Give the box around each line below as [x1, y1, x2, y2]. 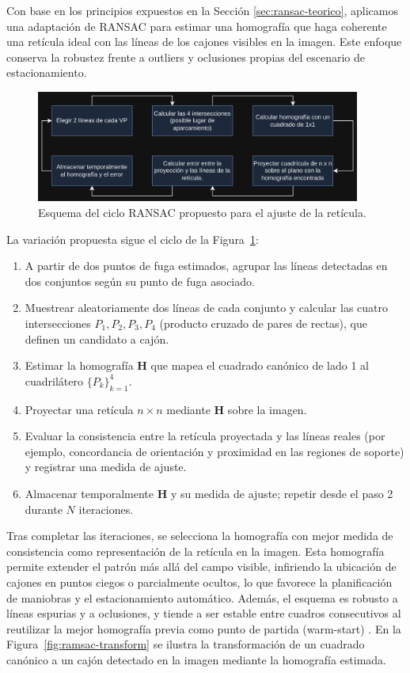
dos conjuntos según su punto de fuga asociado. [25, 272, 255, 289]
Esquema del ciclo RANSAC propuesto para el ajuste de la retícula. [38, 204, 366, 221]
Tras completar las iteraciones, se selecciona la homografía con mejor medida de [6, 527, 393, 544]
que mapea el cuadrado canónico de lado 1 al [150, 357, 369, 374]
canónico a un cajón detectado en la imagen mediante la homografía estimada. [6, 651, 386, 667]
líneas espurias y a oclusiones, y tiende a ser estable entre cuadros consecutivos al [6, 605, 401, 622]
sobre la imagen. [227, 401, 307, 417]
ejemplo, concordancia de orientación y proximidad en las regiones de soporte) [25, 443, 404, 459]
